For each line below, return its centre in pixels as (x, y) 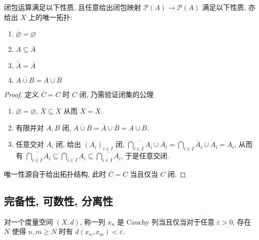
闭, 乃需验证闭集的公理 (116, 94)
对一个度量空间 (28, 221)
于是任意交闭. (147, 156)
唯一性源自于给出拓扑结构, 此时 (55, 174)
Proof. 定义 (21, 94)
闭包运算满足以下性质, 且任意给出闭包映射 (73, 7)
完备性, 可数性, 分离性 (59, 200)
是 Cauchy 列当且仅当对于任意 (166, 221)
